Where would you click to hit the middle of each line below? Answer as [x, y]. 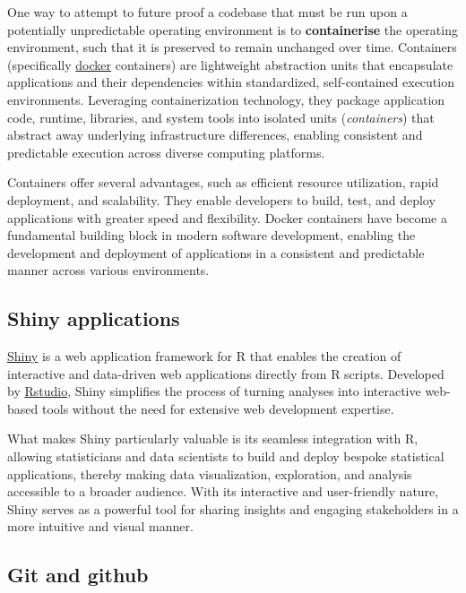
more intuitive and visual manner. [100, 526]
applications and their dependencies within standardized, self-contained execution [231, 82]
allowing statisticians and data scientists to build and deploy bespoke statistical [226, 456]
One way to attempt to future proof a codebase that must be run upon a [207, 12]
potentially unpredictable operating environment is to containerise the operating [233, 29]
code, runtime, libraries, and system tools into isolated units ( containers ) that [221, 117]
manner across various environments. [108, 270]
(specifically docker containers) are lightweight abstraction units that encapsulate [230, 64]
